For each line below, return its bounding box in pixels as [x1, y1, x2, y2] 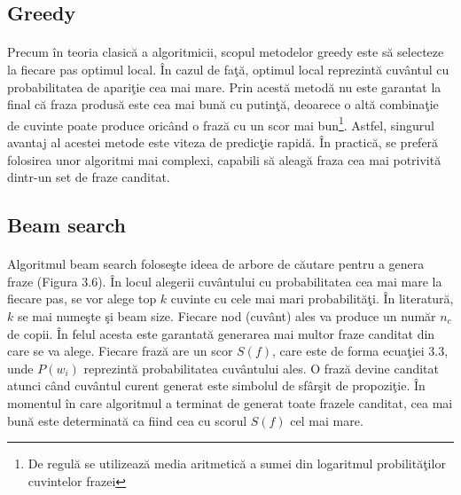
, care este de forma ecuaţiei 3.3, [272, 342, 449, 360]
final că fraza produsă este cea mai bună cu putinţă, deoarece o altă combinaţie [7, 95, 439, 114]
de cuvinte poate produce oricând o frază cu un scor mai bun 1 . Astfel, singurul [7, 113, 434, 134]
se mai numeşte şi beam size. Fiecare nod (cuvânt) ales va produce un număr [17, 306, 436, 325]
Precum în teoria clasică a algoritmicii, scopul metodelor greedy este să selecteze [7, 43, 444, 61]
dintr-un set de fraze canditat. [7, 168, 170, 186]
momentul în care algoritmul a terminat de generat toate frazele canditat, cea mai [7, 393, 453, 412]
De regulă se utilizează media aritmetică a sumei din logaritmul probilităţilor [27, 454, 446, 473]
